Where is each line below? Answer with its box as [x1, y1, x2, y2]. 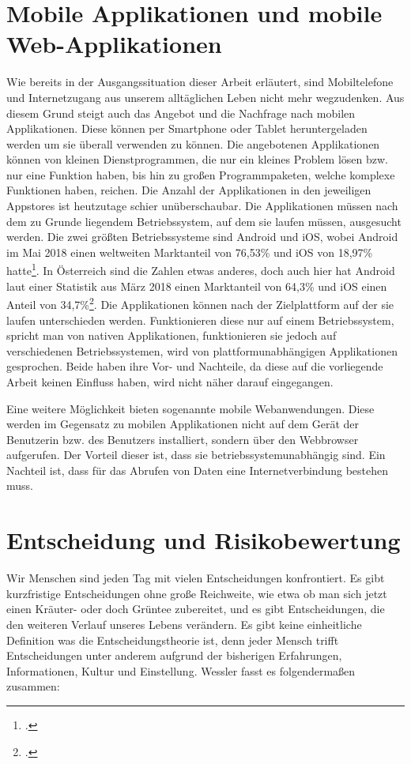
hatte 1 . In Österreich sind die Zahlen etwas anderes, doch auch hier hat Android [6, 260, 395, 279]
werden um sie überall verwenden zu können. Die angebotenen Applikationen [6, 135, 380, 152]
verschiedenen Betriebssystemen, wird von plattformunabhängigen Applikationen [6, 342, 398, 359]
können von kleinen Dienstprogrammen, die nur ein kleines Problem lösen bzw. [6, 151, 389, 167]
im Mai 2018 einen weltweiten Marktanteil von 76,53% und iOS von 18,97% [6, 243, 373, 260]
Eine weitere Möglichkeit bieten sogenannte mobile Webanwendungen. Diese [6, 400, 375, 416]
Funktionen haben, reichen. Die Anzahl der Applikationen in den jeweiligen [6, 182, 371, 198]
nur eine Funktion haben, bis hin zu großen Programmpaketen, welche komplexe [6, 166, 395, 183]
